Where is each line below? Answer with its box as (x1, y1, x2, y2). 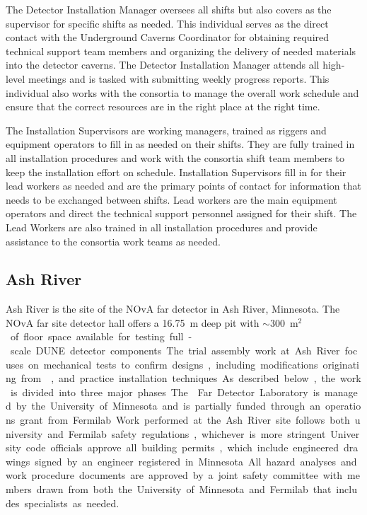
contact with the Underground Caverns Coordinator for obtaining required (6, 30, 330, 45)
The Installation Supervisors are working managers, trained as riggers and (6, 122, 327, 137)
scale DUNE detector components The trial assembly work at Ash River (10, 343, 340, 358)
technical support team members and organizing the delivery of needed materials (6, 43, 356, 58)
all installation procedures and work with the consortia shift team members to (6, 150, 344, 165)
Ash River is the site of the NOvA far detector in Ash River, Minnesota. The (6, 301, 340, 316)
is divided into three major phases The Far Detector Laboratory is (10, 384, 320, 399)
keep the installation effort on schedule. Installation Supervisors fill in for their (6, 164, 346, 179)
